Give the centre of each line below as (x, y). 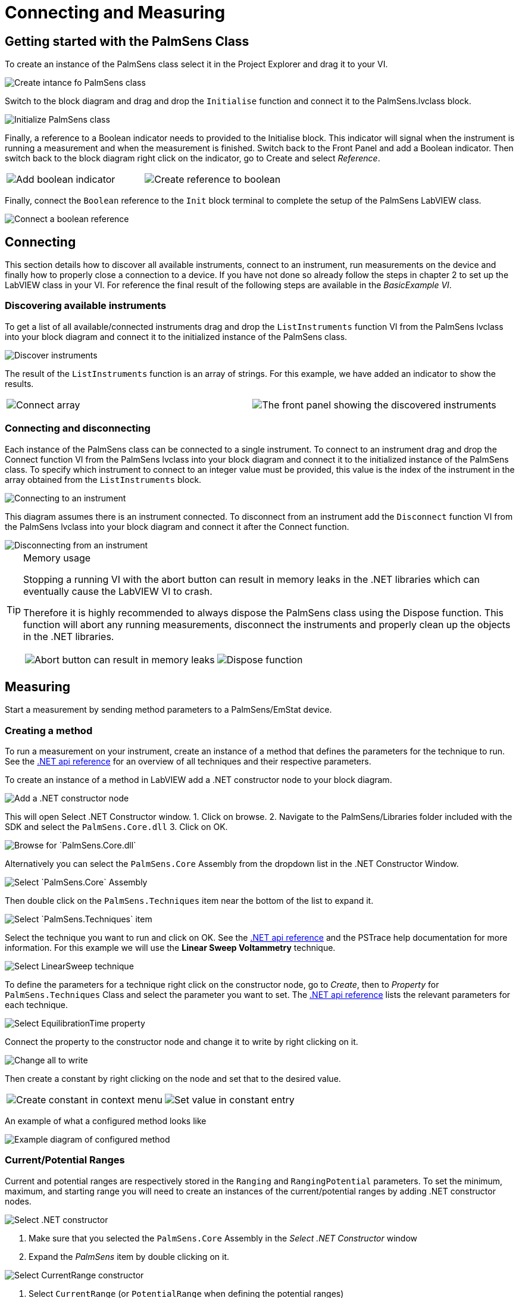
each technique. (36, 1005)
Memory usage (57, 558)
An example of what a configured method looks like (106, 1121)
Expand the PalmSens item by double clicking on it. (129, 1256)
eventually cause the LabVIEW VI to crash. (118, 591)
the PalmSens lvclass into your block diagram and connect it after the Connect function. (177, 526)
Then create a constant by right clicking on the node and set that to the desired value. (173, 1079)
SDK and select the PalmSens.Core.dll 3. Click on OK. (116, 827)
